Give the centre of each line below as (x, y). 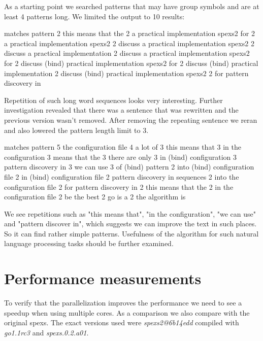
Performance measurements (103, 278)
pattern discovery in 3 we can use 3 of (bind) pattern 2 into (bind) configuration (129, 167)
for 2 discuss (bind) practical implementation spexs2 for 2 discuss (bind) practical (131, 63)
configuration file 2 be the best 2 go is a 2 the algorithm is (95, 197)
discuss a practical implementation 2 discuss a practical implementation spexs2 (127, 53)
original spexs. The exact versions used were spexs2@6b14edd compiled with (122, 322)
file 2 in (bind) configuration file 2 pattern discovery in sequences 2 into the (122, 176)
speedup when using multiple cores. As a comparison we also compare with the (127, 312)
